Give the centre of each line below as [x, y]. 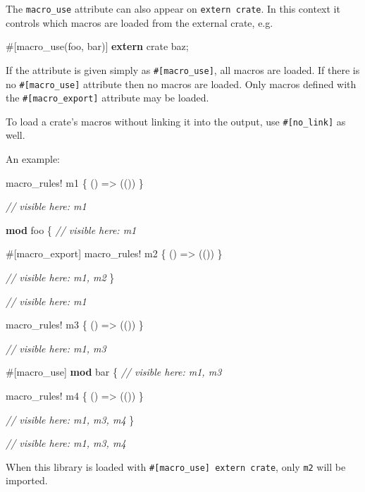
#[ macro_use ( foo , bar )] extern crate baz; [97, 46]
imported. [27, 480]
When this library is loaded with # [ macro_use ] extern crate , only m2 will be [176, 466]
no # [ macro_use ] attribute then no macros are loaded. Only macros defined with [181, 84]
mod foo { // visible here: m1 [71, 229]
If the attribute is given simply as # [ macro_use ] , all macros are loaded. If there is [183, 69]
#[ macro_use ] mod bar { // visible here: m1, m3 [114, 372]
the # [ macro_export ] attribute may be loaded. [107, 98]
